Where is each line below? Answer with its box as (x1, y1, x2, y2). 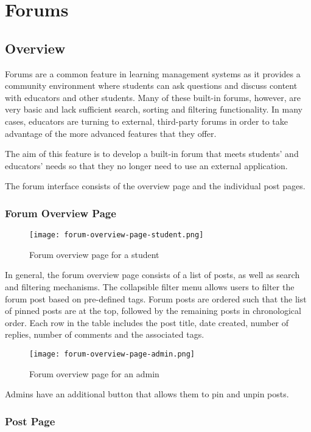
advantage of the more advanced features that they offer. (5, 127, 217, 139)
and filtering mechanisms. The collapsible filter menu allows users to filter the (5, 280, 295, 293)
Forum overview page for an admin (29, 367, 159, 380)
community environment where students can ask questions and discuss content (5, 79, 298, 92)
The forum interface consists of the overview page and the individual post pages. (5, 179, 306, 192)
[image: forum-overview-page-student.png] (29, 231, 204, 240)
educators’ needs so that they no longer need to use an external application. (5, 159, 288, 172)
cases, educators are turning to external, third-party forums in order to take (5, 114, 288, 127)
